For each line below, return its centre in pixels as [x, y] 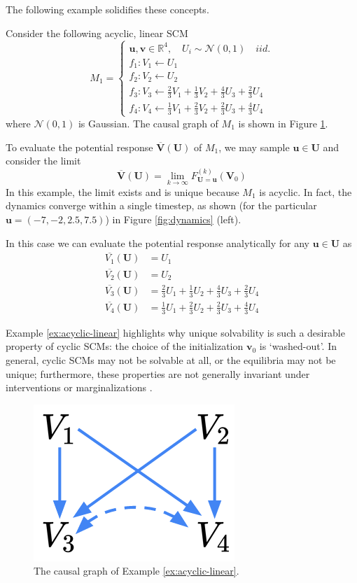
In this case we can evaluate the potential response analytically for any [157, 243]
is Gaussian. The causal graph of [148, 123]
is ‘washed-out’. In [298, 346]
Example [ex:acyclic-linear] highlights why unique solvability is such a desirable [175, 332]
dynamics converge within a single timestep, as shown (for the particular [161, 205]
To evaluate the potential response [79, 147]
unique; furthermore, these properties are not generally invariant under [158, 373]
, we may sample [254, 147]
